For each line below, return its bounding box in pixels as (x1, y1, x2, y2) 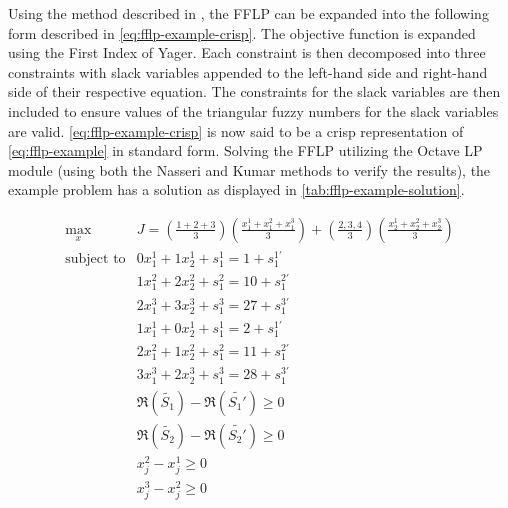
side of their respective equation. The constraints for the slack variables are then (8, 81, 501, 102)
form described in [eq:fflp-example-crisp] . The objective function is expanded (8, 22, 476, 43)
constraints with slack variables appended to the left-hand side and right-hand (8, 61, 488, 82)
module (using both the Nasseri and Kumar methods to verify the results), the (8, 159, 491, 180)
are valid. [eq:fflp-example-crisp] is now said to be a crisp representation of (8, 120, 464, 141)
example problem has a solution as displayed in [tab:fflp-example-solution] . (8, 179, 465, 200)
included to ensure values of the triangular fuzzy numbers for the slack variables (8, 100, 499, 121)
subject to (65, 252, 126, 267)
